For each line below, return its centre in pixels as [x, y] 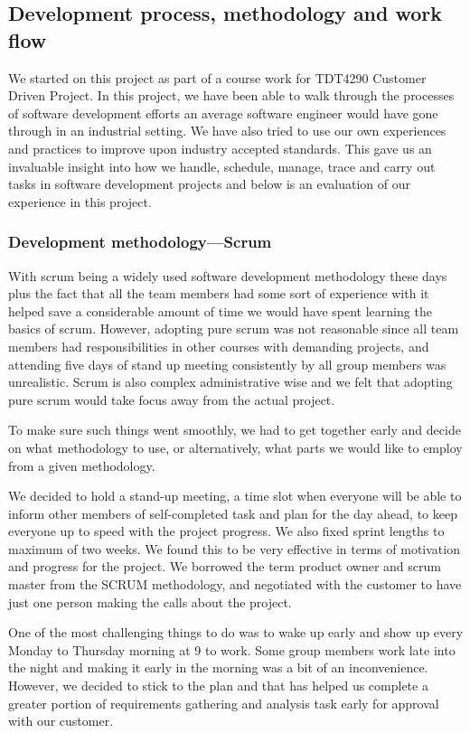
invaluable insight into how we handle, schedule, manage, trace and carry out [222, 166]
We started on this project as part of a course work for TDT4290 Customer [217, 77]
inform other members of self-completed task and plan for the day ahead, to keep [233, 513]
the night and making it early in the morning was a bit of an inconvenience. [218, 667]
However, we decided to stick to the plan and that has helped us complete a [218, 686]
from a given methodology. [82, 465]
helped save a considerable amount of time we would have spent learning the [220, 310]
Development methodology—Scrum [140, 242]
